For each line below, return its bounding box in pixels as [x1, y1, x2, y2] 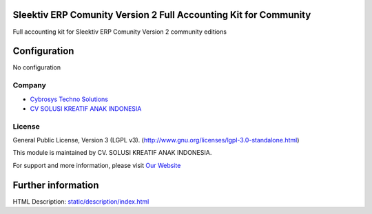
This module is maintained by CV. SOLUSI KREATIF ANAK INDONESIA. [12, 149, 212, 157]
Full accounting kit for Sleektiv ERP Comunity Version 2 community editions [12, 28, 227, 36]
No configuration [12, 63, 61, 72]
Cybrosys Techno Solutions [30, 95, 108, 103]
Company [12, 81, 46, 90]
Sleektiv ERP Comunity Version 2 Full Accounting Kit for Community [12, 9, 311, 21]
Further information [12, 179, 99, 191]
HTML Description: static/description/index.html [12, 197, 149, 206]
